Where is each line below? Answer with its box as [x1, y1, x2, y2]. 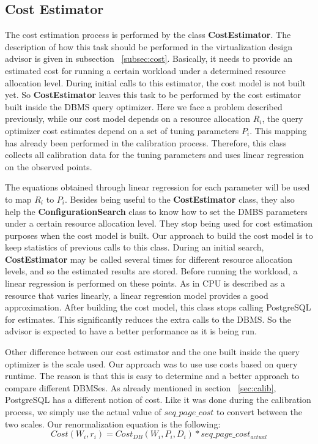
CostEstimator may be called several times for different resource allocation [5, 252, 293, 265]
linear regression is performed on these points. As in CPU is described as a [5, 277, 286, 290]
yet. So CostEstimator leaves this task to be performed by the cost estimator [5, 88, 301, 101]
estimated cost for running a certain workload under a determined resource [5, 64, 286, 77]
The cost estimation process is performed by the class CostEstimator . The [5, 28, 291, 41]
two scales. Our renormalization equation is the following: [5, 417, 221, 430]
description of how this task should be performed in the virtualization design [5, 40, 292, 53]
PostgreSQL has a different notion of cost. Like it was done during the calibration [5, 393, 311, 406]
